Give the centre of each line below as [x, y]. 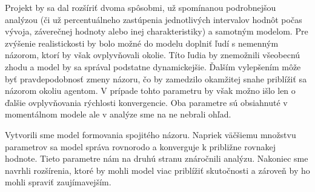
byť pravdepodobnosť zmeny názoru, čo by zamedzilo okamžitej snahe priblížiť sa [156, 78]
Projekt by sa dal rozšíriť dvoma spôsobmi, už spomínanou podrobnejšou [141, 7]
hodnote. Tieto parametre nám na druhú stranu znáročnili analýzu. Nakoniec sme [157, 158]
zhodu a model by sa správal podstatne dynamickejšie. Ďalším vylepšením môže [153, 66]
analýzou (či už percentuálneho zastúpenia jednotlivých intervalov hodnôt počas [154, 19]
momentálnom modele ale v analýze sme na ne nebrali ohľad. [118, 114]
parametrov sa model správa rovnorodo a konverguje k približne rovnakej [140, 146]
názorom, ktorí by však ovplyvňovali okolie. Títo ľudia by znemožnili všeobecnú [153, 55]
